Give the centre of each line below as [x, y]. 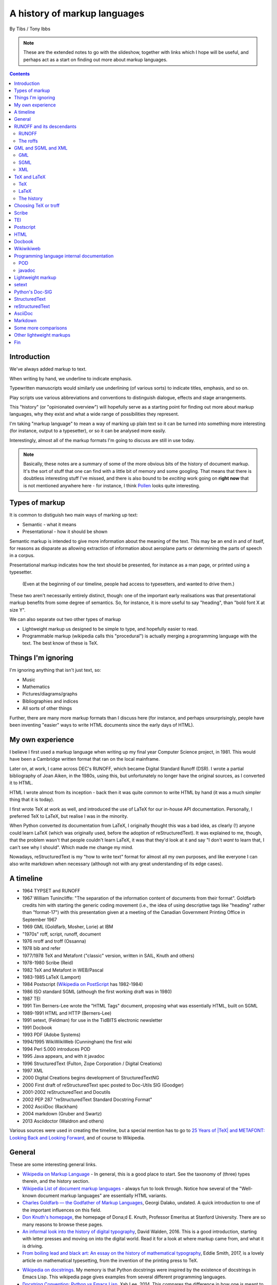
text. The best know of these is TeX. [60, 643]
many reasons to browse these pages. [63, 1224]
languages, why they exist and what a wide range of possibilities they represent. [94, 414]
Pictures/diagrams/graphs [50, 694]
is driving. [33, 1246]
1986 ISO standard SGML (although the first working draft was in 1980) [97, 992]
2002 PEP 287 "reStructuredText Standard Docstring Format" [87, 1099]
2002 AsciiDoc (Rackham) [50, 1106]
